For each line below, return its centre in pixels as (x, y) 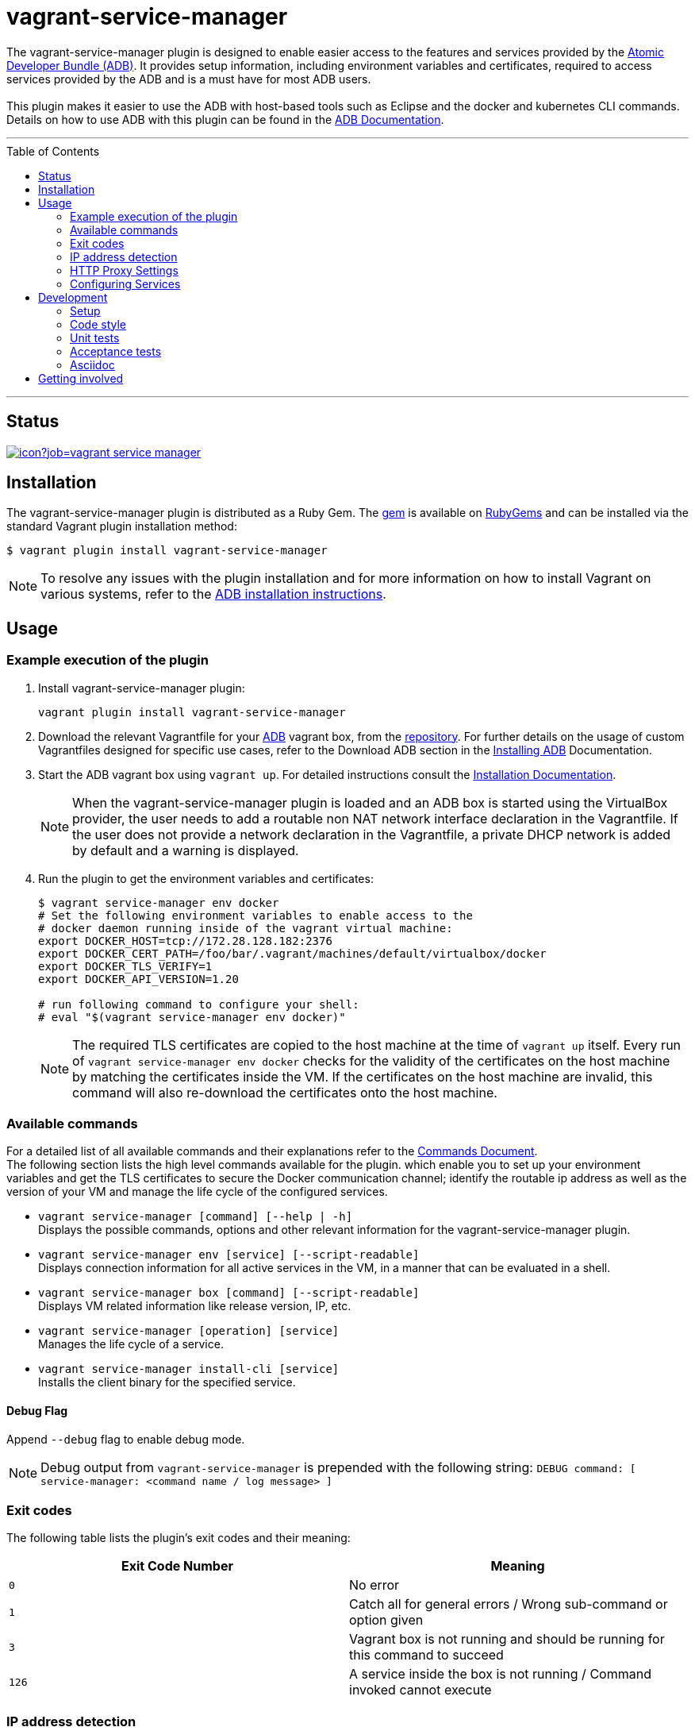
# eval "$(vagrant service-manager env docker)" (192, 1017)
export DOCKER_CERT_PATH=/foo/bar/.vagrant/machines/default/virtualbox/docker (292, 953)
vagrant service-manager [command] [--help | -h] (196, 1217)
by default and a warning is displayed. (186, 850)
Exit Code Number (177, 1566)
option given (386, 1620)
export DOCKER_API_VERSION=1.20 (138, 979)
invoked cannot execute (420, 1690)
